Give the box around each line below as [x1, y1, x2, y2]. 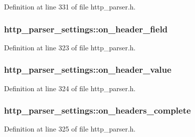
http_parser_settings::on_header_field [4, 22, 168, 35]
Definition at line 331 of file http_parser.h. [4, 1, 136, 11]
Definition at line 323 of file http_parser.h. [4, 42, 136, 52]
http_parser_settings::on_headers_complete [4, 104, 191, 117]
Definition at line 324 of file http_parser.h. [4, 83, 136, 93]
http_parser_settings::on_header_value [4, 63, 171, 76]
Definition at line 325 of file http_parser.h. [4, 124, 136, 134]
